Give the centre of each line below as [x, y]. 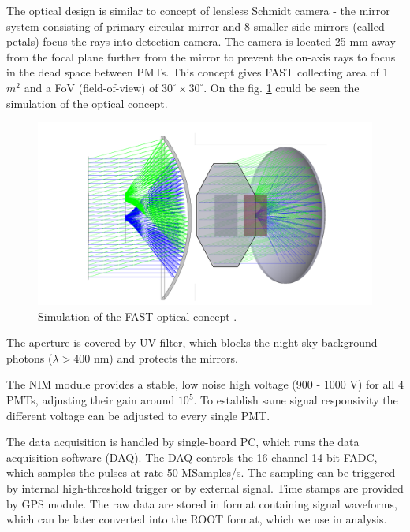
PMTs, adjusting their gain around [91, 400]
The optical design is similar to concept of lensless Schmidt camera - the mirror [198, 10]
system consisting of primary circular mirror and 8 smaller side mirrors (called [196, 26]
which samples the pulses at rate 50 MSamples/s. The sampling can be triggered [201, 472]
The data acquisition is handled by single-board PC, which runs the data [183, 442]
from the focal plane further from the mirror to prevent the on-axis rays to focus [201, 56]
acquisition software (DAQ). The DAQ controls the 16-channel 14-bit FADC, [192, 457]
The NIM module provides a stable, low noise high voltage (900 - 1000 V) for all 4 [205, 384]
